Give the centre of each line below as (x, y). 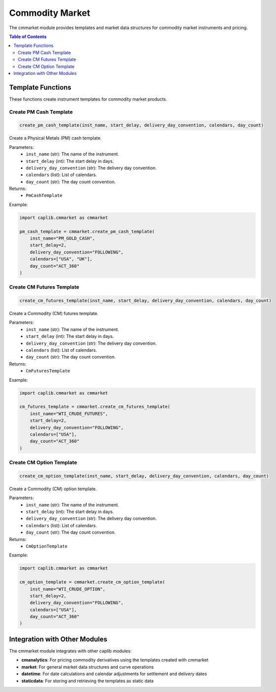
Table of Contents (28, 36)
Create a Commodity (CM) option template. (53, 489)
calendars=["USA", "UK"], (61, 259)
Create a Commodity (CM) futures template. (54, 314)
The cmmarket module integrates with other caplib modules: (70, 651)
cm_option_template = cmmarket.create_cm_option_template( (92, 582)
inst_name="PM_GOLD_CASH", (63, 238)
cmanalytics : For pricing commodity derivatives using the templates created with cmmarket (115, 660)
